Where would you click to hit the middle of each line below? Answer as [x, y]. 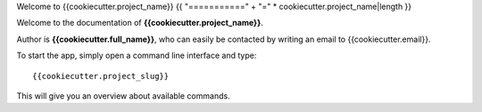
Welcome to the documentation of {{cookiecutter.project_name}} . [140, 23]
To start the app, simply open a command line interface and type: [137, 56]
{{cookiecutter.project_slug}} [101, 76]
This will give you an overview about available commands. [124, 96]
